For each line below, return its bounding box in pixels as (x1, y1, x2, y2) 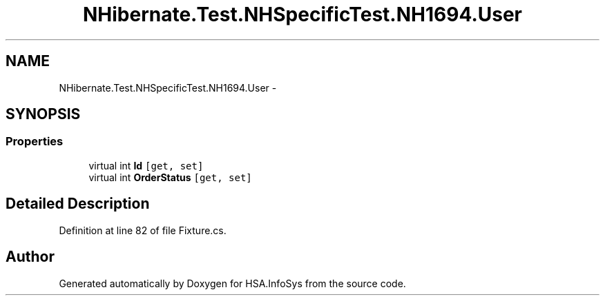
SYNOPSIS (6, 105, 81, 123)
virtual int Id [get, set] (88, 159, 204, 172)
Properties (6, 134, 64, 149)
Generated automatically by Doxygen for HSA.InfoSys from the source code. (59, 277, 406, 289)
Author (6, 248, 55, 266)
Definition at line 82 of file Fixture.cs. (59, 224, 227, 236)
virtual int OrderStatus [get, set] (88, 171, 252, 183)
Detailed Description (6, 195, 150, 213)
